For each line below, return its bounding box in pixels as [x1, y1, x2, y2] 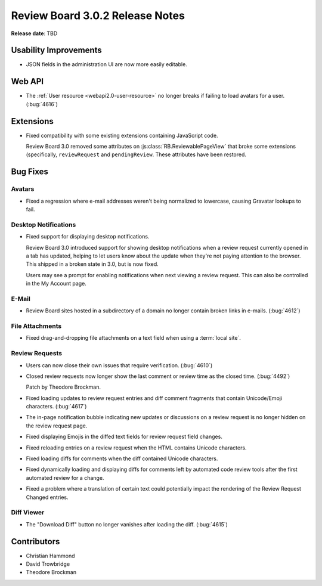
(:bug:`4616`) [26, 100, 58, 107]
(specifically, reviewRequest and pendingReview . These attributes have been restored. [26, 151, 247, 158]
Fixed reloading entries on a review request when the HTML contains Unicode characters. [26, 444, 247, 451]
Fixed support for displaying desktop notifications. [26, 233, 150, 240]
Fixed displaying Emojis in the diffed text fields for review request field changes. [26, 433, 223, 441]
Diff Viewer [11, 509, 45, 517]
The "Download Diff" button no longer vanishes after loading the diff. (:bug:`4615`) [26, 520, 228, 528]
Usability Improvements [11, 45, 103, 55]
